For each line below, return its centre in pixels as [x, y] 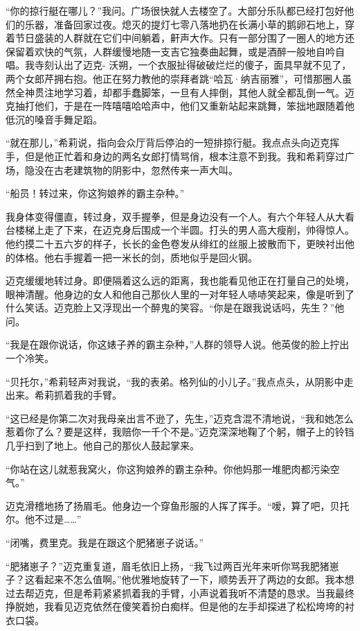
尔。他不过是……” [44, 519]
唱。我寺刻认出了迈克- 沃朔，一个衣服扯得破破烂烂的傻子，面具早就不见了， [179, 65]
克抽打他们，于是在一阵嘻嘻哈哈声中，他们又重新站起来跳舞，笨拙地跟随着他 [180, 106]
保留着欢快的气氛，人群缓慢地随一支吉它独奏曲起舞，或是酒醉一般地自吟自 [175, 51]
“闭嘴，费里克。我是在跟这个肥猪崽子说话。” [105, 542]
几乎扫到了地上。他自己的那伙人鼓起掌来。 [102, 446]
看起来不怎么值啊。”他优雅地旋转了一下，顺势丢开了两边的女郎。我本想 [194, 579]
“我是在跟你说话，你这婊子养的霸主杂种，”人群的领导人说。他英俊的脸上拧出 [178, 344]
